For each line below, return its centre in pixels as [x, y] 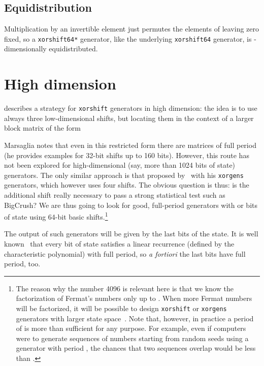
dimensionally [25, 49]
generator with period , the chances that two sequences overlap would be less [136, 348]
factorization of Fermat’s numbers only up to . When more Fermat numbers [134, 298]
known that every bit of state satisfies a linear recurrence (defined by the [119, 244]
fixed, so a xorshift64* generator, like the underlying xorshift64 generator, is [128, 38]
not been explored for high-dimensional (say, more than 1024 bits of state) [120, 165]
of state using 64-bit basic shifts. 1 [56, 216]
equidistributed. [73, 49]
